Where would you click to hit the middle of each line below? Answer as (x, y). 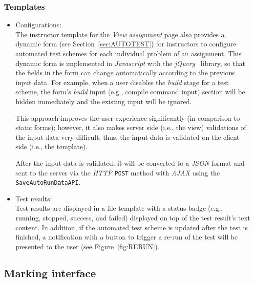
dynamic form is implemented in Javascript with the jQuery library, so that (130, 63)
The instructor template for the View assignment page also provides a (120, 34)
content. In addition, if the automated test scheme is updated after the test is (132, 227)
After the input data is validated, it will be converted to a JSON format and (130, 163)
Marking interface (50, 272)
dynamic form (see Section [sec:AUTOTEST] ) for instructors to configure (126, 44)
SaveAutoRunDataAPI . (48, 182)
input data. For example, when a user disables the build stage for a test (122, 82)
